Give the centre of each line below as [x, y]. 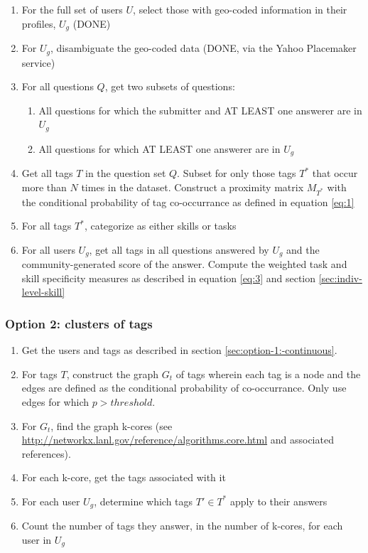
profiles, [39, 23]
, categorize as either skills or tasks [160, 226]
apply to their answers [278, 501]
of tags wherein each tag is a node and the [268, 374]
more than [44, 187]
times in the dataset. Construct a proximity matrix [193, 187]
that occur [335, 173]
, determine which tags [144, 501]
